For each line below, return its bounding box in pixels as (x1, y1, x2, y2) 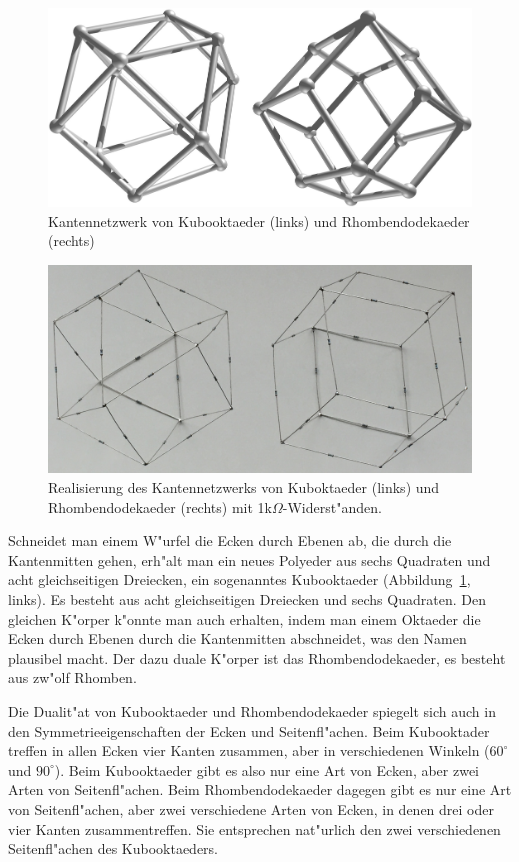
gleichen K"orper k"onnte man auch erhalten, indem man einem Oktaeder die (8, 608, 481, 629)
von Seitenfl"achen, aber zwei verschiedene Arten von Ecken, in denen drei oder (8, 798, 494, 819)
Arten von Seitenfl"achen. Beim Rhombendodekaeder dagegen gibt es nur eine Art (8, 779, 512, 800)
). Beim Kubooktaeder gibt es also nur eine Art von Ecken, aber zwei (54, 759, 480, 780)
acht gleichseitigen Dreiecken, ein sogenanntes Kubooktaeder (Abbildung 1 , (8, 569, 471, 590)
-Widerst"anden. (282, 496, 382, 517)
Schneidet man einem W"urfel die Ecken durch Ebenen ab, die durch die (8, 530, 452, 551)
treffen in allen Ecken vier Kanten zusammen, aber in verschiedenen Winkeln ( (8, 740, 490, 761)
